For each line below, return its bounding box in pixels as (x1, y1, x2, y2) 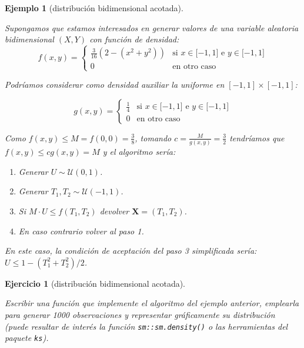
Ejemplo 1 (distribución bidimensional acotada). (5, 2, 183, 14)
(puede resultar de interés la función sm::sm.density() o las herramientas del (5, 320, 288, 332)
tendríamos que (229, 131, 285, 144)
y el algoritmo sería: (102, 145, 176, 158)
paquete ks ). (5, 332, 49, 344)
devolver (99, 205, 129, 217)
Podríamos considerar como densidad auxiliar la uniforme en (5, 78, 225, 91)
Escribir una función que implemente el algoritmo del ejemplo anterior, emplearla (5, 297, 299, 309)
